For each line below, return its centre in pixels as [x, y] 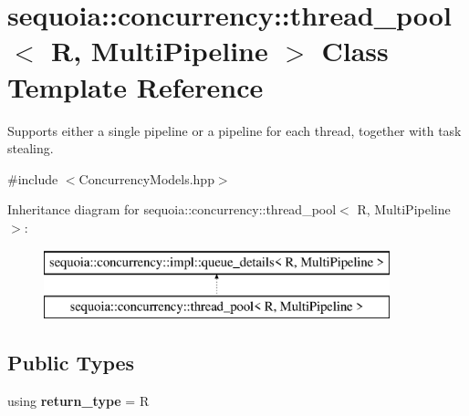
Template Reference [135, 86]
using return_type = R [78, 400]
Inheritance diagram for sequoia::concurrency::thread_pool [172, 209]
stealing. [31, 148]
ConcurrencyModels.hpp [146, 178]
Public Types [71, 363]
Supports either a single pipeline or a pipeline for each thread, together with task [234, 130]
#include [33, 178]
